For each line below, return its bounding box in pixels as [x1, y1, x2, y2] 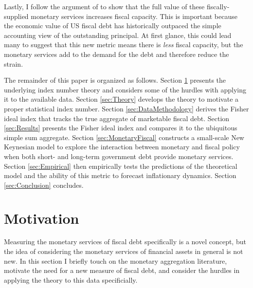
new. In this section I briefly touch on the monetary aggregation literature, [4, 255, 227, 266]
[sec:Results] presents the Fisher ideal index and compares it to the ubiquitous [4, 123, 237, 133]
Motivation [4, 208, 79, 228]
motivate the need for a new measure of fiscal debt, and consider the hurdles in [4, 265, 240, 275]
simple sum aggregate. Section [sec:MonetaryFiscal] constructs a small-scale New [4, 132, 244, 142]
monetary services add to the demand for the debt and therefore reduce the [4, 49, 229, 59]
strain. [4, 58, 23, 69]
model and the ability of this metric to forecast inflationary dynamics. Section [4, 170, 236, 180]
